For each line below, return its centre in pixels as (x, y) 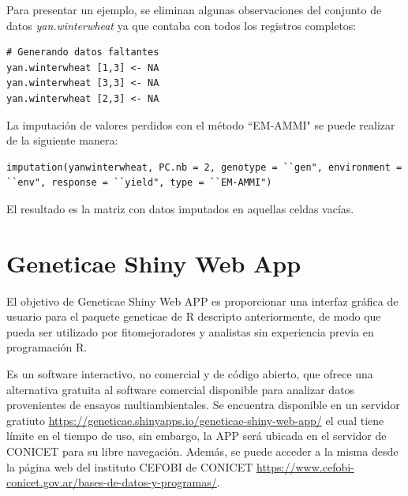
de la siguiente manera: (62, 140)
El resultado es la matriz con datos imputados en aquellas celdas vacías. (180, 208)
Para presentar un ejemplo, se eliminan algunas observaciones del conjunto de (194, 9)
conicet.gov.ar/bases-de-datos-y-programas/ (112, 482)
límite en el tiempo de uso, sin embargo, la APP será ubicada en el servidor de (197, 436)
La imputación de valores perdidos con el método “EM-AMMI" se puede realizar (201, 124)
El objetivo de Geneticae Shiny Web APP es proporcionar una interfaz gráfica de (202, 301)
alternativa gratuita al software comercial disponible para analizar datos (181, 389)
